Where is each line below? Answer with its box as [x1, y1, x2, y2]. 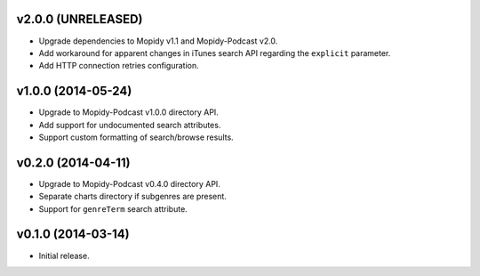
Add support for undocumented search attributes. [38, 119, 221, 130]
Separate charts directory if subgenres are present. [38, 191, 227, 202]
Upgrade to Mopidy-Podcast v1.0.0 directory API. [38, 107, 220, 118]
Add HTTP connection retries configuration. [38, 61, 199, 71]
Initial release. [38, 250, 90, 261]
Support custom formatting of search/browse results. [38, 132, 235, 142]
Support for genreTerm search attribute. [38, 203, 188, 214]
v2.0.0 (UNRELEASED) [16, 12, 143, 27]
